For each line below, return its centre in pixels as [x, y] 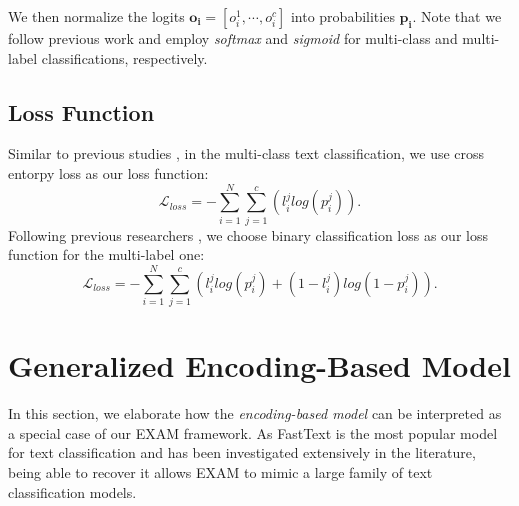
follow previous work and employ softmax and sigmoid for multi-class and [233, 38]
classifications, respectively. [124, 57]
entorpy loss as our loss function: [108, 172]
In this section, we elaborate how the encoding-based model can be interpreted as [255, 413]
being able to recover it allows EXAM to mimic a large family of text [220, 471]
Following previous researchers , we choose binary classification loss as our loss [248, 234]
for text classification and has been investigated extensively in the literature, [242, 452]
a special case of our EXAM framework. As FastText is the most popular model [253, 432]
